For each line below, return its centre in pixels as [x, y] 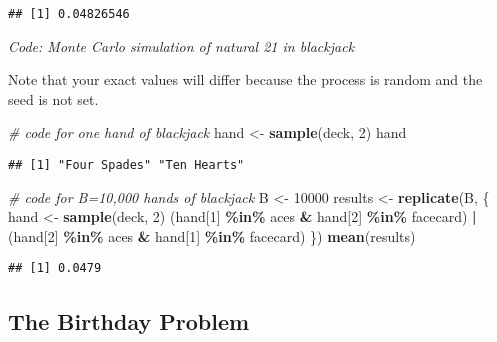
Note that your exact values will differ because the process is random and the [245, 79]
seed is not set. [53, 98]
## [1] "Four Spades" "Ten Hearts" [126, 165]
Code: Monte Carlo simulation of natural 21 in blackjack [181, 45]
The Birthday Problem [129, 320]
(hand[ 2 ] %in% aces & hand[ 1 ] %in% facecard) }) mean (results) [212, 235]
